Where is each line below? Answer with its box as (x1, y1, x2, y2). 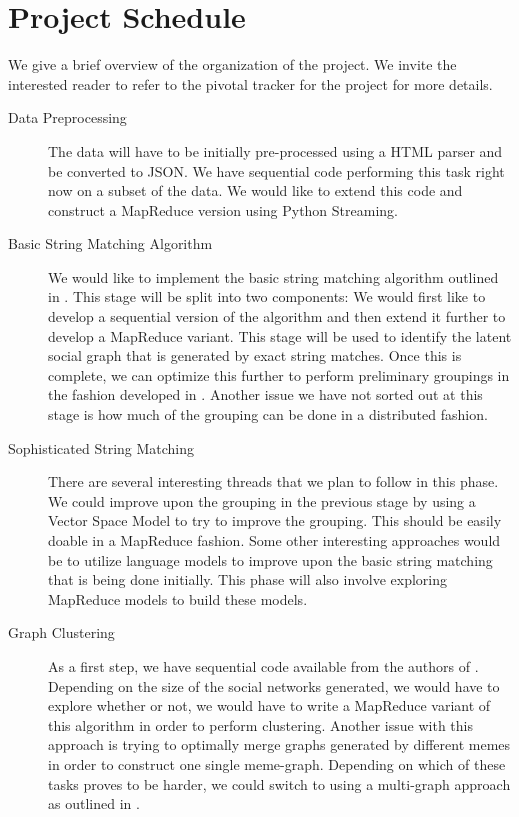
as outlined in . (48, 793, 140, 814)
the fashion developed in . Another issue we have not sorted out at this (48, 384, 483, 405)
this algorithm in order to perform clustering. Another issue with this (48, 714, 473, 735)
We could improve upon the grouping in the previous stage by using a (48, 490, 476, 511)
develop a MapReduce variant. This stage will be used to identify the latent (48, 325, 512, 346)
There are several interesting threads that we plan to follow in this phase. (48, 471, 499, 492)
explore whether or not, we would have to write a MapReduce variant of (48, 695, 491, 716)
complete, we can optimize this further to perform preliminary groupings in (48, 364, 510, 385)
